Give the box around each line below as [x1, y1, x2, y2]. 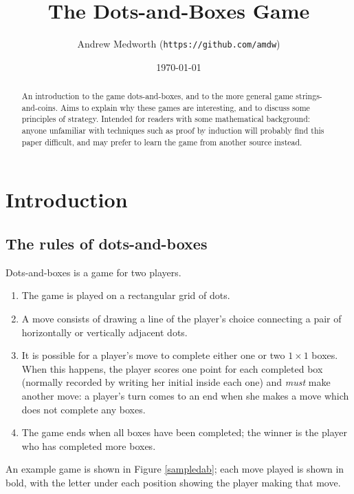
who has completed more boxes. [21, 438, 156, 453]
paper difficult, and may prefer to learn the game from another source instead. [21, 136, 302, 147]
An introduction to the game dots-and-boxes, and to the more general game [21, 90, 294, 102]
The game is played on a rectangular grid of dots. [21, 288, 230, 302]
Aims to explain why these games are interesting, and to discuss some [60, 101, 310, 113]
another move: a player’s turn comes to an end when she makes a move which [21, 389, 349, 402]
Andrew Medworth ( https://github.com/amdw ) [77, 37, 280, 51]
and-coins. [21, 101, 58, 113]
